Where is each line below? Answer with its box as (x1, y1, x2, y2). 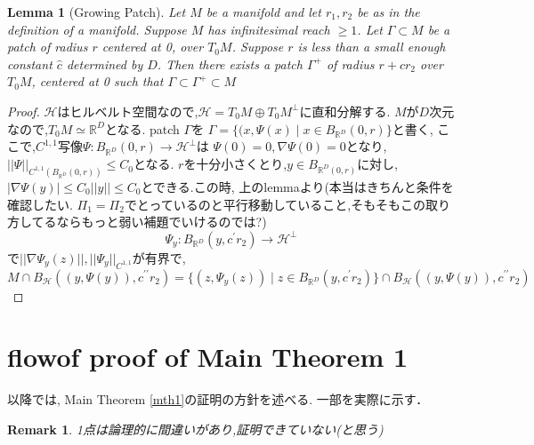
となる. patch (104, 119, 180, 138)
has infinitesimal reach (207, 20, 330, 38)
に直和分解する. (299, 101, 391, 120)
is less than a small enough (297, 37, 446, 56)
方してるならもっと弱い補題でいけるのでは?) (7, 212, 267, 231)
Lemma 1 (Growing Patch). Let (7, 3, 186, 20)
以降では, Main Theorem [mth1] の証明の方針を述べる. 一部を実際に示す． (7, 390, 429, 409)
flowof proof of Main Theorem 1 (7, 338, 409, 375)
